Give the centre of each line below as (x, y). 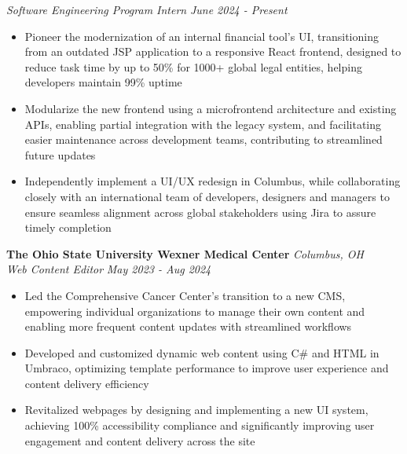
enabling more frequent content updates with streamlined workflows (188, 326)
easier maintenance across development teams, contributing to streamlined (203, 139)
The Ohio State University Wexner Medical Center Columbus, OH (185, 253)
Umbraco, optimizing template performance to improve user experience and (207, 368)
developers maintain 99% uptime (103, 82)
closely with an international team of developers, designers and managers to (207, 196)
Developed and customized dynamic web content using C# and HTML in (202, 352)
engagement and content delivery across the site (140, 440)
